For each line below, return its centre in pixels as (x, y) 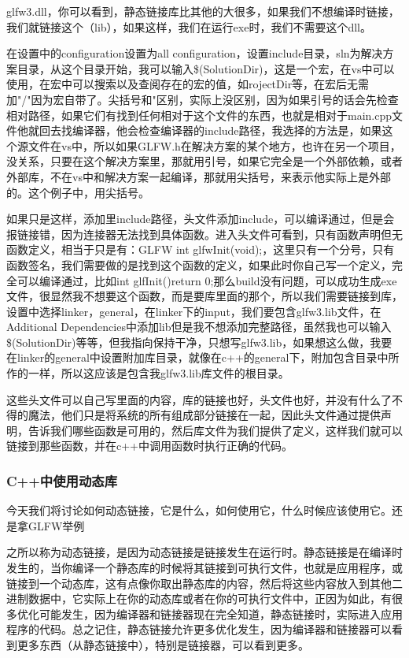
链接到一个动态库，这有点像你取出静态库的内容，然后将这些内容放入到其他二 (204, 583)
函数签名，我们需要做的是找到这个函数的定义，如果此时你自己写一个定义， (199, 264)
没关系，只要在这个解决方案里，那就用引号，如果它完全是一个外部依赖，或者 (204, 161)
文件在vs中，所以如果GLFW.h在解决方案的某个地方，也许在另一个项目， (214, 145)
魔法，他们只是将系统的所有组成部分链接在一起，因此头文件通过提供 (204, 415)
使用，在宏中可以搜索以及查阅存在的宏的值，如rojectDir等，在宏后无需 (188, 84)
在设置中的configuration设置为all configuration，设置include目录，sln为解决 (195, 53)
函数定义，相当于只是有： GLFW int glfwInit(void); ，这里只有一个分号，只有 (201, 249)
